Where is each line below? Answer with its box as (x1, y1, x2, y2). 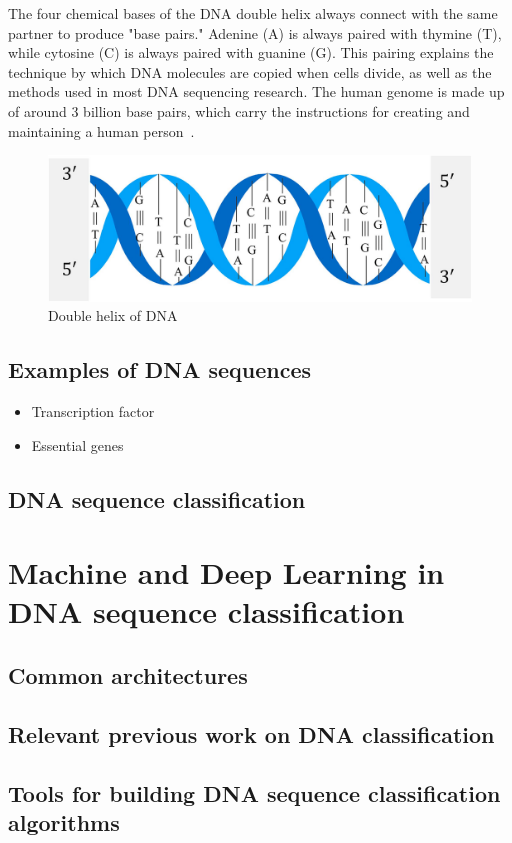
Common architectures (8, 660, 248, 691)
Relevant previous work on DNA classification (8, 718, 495, 749)
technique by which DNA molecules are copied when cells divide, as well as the (8, 61, 492, 82)
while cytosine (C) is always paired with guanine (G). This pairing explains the (8, 42, 494, 63)
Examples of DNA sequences (8, 354, 312, 385)
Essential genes (31, 434, 124, 455)
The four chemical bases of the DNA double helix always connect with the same (8, 3, 498, 23)
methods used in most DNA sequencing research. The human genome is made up (8, 81, 505, 102)
